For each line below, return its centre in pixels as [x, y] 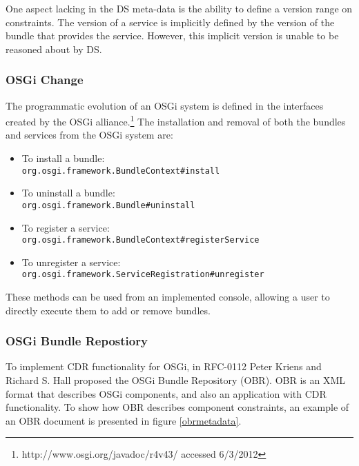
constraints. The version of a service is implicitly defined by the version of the [170, 22]
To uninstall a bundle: [68, 193]
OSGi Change [45, 80]
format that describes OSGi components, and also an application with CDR [166, 393]
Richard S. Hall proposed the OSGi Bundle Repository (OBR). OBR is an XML [176, 380]
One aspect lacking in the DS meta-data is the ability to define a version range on [179, 8]
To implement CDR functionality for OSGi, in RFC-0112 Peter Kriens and [164, 366]
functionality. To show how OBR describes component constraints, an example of [177, 407]
